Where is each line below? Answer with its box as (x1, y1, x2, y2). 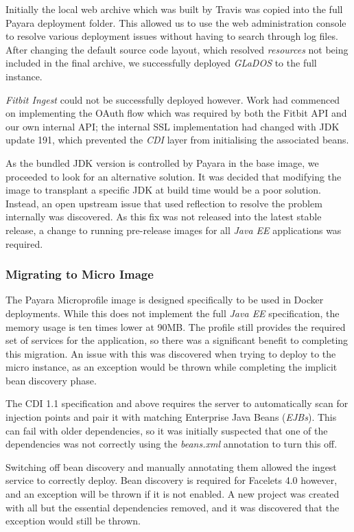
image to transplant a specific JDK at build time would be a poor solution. (5, 183, 321, 197)
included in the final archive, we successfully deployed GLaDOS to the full (5, 56, 317, 70)
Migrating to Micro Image (5, 266, 154, 283)
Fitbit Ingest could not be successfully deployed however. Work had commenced (5, 92, 340, 106)
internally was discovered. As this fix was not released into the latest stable (5, 209, 322, 224)
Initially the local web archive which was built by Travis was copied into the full (5, 2, 343, 16)
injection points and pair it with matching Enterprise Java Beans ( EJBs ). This (5, 410, 337, 424)
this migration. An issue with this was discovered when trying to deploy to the (5, 346, 336, 360)
